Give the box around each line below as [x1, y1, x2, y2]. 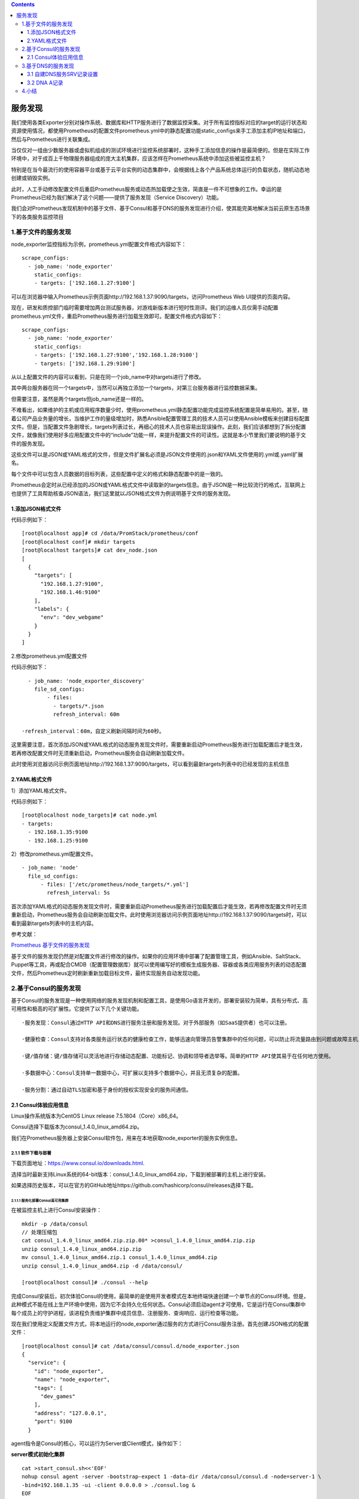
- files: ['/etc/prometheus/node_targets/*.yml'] [40, 881, 189, 888]
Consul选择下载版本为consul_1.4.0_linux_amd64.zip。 [11, 1123, 143, 1130]
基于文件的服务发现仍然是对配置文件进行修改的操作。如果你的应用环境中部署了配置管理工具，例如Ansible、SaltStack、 [11, 952, 305, 959]
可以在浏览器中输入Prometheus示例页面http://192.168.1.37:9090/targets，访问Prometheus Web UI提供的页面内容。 [11, 293, 293, 300]
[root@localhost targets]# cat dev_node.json [22, 547, 158, 554]
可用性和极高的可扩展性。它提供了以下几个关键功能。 [11, 1005, 142, 1013]
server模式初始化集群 [11, 1451, 65, 1458]
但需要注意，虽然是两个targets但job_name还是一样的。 [11, 395, 147, 402]
